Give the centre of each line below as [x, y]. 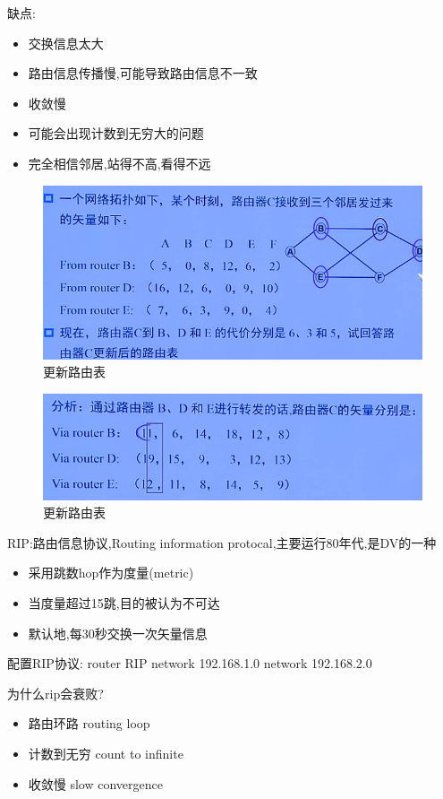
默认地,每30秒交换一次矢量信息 [118, 633]
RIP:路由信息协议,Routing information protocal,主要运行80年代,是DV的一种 [222, 542]
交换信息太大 [66, 43]
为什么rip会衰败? [55, 693]
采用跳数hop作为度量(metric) [111, 573]
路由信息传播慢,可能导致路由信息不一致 [143, 73]
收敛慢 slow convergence [95, 783]
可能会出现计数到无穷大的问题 [116, 133]
